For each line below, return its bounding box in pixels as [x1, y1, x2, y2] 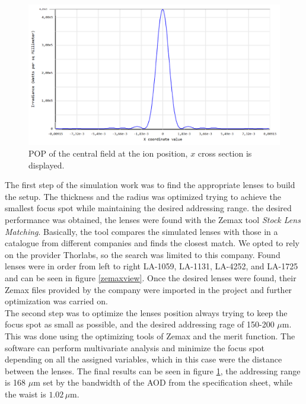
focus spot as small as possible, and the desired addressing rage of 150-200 [5, 318, 275, 330]
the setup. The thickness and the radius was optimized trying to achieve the [5, 190, 281, 202]
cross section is [197, 147, 252, 160]
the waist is [5, 387, 46, 400]
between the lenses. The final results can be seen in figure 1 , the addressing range [5, 364, 301, 377]
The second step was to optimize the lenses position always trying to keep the [5, 306, 288, 319]
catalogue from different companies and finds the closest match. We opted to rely [5, 237, 299, 249]
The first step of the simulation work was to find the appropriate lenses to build [5, 179, 295, 191]
